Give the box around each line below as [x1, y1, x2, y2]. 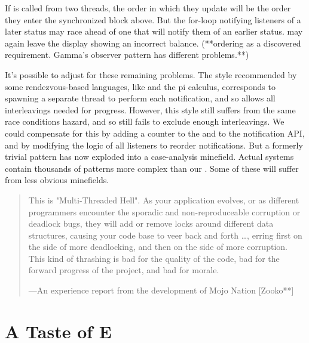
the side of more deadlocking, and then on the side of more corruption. [28, 240, 287, 253]
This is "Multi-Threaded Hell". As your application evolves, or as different [28, 193, 299, 206]
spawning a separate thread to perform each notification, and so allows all [5, 92, 276, 104]
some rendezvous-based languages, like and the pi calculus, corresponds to [5, 80, 276, 92]
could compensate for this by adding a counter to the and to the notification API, [5, 126, 305, 139]
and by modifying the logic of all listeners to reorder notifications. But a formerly [5, 138, 303, 151]
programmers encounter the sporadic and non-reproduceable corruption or [28, 205, 301, 218]
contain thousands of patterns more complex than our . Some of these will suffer [5, 162, 299, 174]
